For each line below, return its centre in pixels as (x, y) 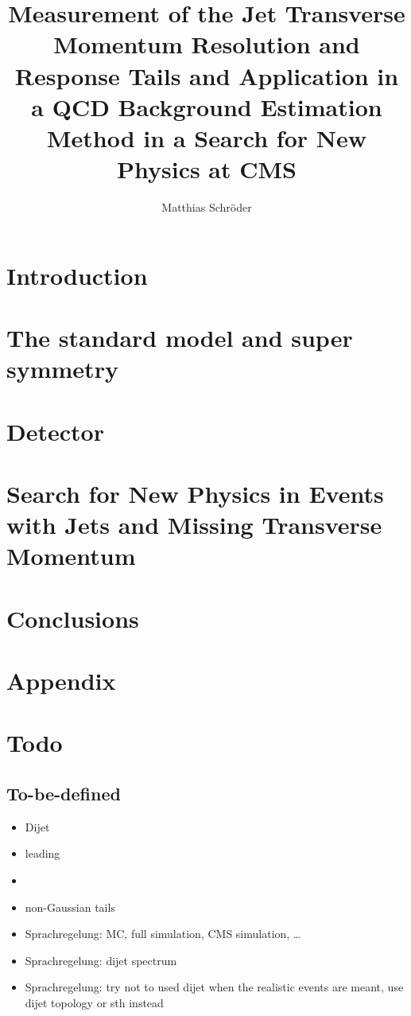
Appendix (61, 681)
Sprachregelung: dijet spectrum (101, 960)
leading (43, 853)
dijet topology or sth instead (94, 1003)
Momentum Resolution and (207, 44)
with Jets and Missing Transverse (194, 525)
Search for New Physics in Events (195, 493)
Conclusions (73, 618)
